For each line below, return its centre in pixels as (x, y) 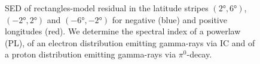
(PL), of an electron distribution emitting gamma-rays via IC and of (130, 42)
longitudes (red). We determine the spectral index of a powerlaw (123, 31)
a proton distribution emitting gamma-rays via (91, 54)
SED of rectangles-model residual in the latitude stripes (107, 8)
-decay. (199, 54)
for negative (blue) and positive (169, 19)
